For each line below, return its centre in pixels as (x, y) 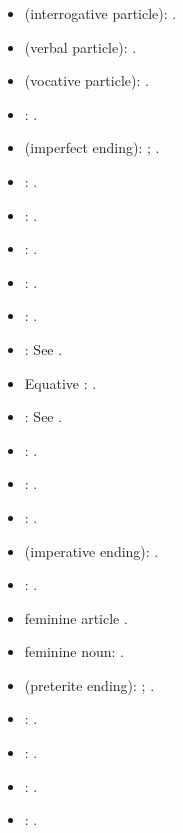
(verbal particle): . (80, 46)
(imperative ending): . (91, 550)
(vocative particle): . (86, 80)
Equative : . (60, 382)
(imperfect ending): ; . (92, 147)
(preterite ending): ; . (89, 684)
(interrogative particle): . (100, 13)
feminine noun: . (74, 651)
